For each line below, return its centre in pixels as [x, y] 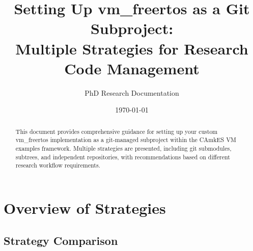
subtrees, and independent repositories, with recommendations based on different [123, 157]
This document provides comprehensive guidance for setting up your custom [117, 131]
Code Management [132, 68]
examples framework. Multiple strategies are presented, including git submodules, [123, 148]
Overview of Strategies [85, 207]
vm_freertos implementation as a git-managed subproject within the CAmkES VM [126, 140]
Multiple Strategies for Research [132, 48]
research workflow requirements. [58, 165]
